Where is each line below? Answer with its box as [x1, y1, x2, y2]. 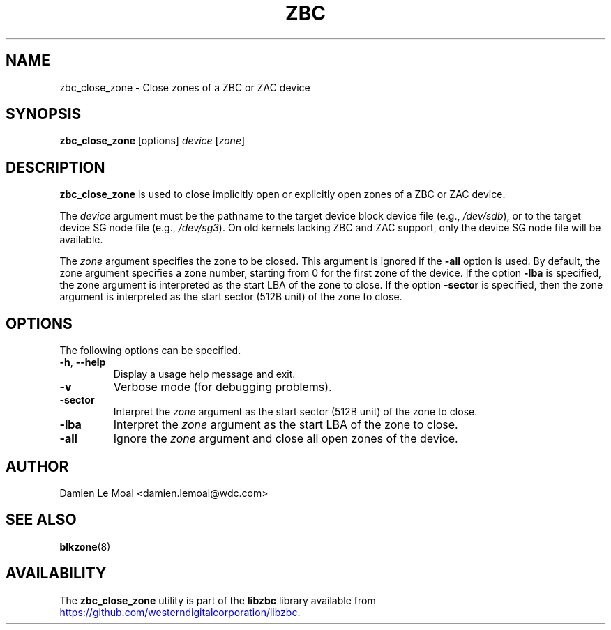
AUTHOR [6, 457, 69, 475]
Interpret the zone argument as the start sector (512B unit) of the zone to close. [113, 406, 478, 418]
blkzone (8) [59, 540, 111, 553]
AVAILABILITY [6, 564, 107, 583]
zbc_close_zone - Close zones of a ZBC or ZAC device [59, 81, 310, 93]
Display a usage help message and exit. [113, 368, 296, 381]
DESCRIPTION [6, 158, 105, 176]
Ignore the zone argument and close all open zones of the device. [113, 431, 458, 446]
